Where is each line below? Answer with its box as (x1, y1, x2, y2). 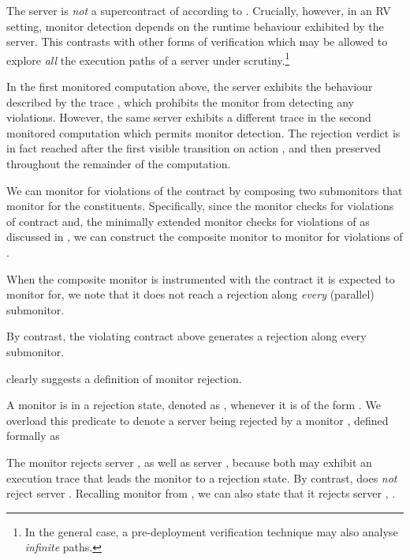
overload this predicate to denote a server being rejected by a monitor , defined (6, 412, 389, 428)
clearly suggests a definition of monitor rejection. (6, 370, 242, 386)
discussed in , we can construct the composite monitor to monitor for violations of (6, 228, 403, 245)
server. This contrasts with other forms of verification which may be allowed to (6, 33, 388, 50)
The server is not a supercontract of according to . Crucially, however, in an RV (6, 2, 391, 18)
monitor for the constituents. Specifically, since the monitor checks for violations (6, 197, 394, 214)
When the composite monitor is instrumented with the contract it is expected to (6, 270, 395, 287)
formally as (6, 427, 60, 444)
